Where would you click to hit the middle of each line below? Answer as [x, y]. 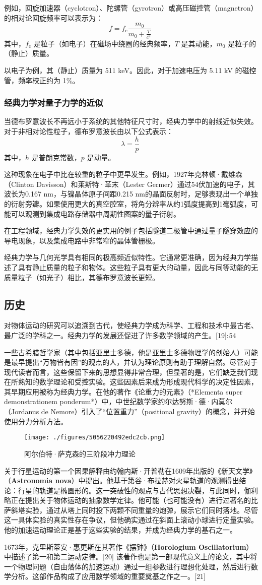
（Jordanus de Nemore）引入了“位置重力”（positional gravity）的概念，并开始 [129, 411]
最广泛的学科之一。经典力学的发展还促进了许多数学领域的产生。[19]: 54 [120, 335]
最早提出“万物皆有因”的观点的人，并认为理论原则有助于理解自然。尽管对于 [134, 362]
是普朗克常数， [56, 157]
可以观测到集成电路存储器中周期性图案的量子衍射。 [95, 213]
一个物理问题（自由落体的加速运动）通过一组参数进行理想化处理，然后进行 [127, 566]
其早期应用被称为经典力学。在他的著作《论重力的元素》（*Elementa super [123, 391]
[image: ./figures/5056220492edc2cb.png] [95, 438]
